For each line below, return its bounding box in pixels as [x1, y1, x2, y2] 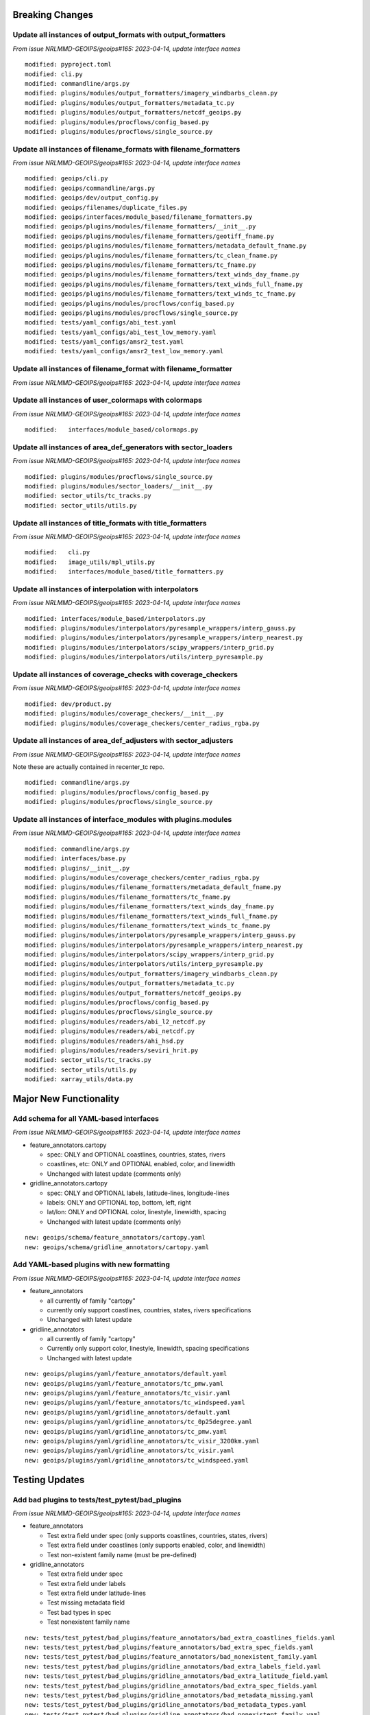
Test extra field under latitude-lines [47, 1589, 147, 1598]
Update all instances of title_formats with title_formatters [12, 518, 207, 528]
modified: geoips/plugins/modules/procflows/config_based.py [25, 299, 234, 307]
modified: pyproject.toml [25, 60, 112, 69]
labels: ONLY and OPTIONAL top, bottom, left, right [47, 1198, 191, 1207]
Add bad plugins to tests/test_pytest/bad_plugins [12, 1495, 182, 1504]
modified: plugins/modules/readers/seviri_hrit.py [25, 1046, 199, 1054]
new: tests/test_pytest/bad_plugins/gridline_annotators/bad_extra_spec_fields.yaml [25, 1681, 318, 1690]
